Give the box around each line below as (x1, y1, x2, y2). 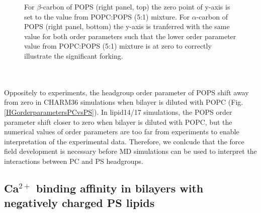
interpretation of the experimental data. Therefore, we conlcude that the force (4, 136, 244, 146)
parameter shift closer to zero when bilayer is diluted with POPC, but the (4, 116, 232, 127)
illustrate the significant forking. (24, 50, 123, 61)
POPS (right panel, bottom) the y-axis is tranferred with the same (24, 21, 230, 32)
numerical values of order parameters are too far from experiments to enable (4, 126, 239, 137)
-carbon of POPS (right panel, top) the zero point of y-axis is (41, 2, 230, 12)
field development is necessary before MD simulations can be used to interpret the (4, 146, 257, 156)
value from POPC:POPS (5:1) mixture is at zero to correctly (24, 41, 212, 51)
